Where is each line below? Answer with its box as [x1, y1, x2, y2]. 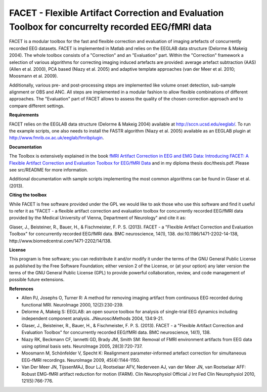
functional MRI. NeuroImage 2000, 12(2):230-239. [21, 302, 124, 307]
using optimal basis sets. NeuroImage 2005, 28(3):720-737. [21, 343, 143, 349]
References [9, 286, 34, 292]
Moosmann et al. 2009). [9, 73, 58, 79]
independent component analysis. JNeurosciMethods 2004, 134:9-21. [21, 315, 164, 321]
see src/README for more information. [9, 167, 89, 173]
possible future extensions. [9, 277, 65, 283]
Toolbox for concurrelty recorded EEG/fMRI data [9, 21, 212, 32]
